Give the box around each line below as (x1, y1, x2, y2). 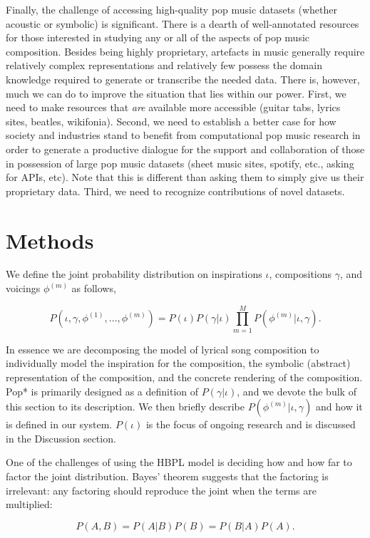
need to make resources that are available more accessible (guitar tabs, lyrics (6, 100, 341, 115)
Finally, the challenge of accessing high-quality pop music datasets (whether (6, 2, 337, 16)
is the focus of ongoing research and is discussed (145, 417, 356, 432)
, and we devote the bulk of (237, 383, 356, 398)
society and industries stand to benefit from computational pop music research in (6, 128, 361, 143)
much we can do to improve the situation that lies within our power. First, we (6, 86, 346, 100)
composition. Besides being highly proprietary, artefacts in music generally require (6, 43, 365, 58)
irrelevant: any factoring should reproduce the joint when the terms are (6, 482, 317, 497)
